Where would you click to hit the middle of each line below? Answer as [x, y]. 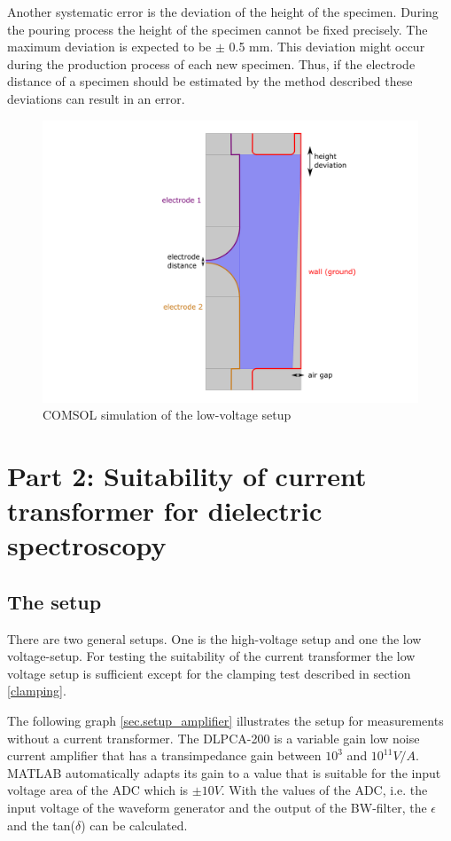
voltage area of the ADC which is [98, 790]
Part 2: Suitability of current [187, 475]
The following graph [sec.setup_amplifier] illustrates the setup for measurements [225, 721]
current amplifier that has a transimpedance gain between [164, 755]
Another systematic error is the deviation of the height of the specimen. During [223, 12]
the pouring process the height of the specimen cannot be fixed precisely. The [218, 29]
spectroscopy [87, 545]
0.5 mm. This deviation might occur [327, 47]
